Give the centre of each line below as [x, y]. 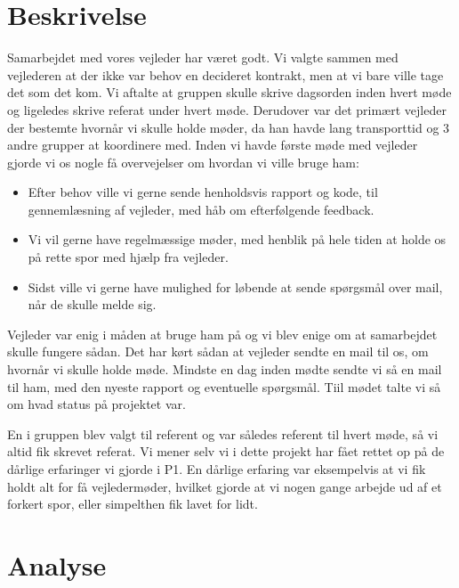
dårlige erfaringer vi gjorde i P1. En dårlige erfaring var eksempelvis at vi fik [217, 469]
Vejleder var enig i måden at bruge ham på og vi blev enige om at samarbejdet [222, 334]
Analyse [57, 564]
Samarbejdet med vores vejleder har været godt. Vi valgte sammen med [203, 57]
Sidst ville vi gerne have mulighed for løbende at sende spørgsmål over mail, [235, 286]
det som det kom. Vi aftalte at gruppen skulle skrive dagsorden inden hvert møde [229, 92]
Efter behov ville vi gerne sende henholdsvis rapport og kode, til [203, 192]
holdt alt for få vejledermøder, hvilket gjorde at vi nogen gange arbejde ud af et [225, 486]
